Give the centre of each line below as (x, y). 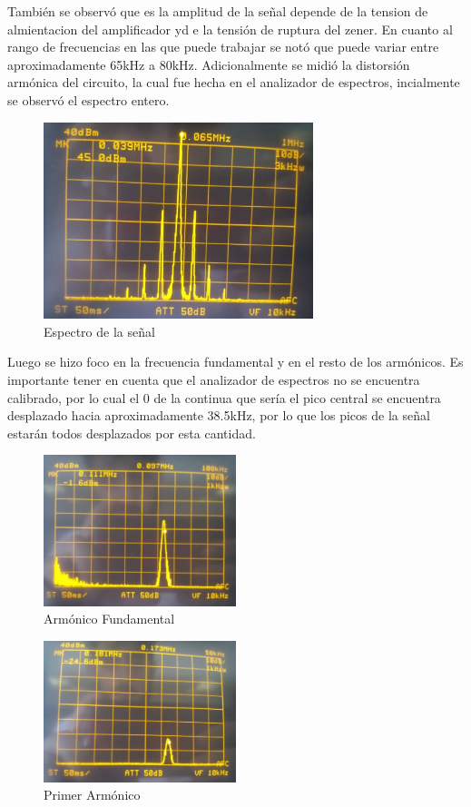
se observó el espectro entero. (88, 99)
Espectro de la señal (99, 331)
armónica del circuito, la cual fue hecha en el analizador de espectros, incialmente (234, 82)
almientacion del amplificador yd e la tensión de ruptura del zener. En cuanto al (230, 29)
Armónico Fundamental (109, 619)
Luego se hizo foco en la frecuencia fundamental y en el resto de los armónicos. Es (235, 362)
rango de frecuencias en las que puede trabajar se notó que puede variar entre (223, 47)
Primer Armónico (92, 795)
